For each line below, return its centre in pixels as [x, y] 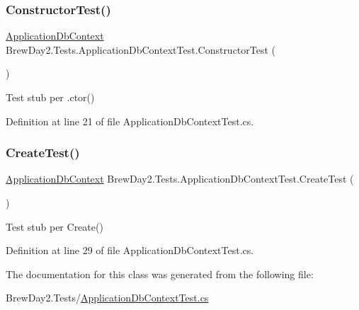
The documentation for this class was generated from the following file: [160, 274]
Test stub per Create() [55, 226]
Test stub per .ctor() [50, 97]
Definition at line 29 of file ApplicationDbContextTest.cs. [130, 250]
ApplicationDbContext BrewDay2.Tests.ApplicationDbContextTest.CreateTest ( [180, 179]
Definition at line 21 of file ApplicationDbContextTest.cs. [130, 121]
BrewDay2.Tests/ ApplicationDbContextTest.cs [107, 298]
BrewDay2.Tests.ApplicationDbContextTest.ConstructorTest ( [141, 49]
